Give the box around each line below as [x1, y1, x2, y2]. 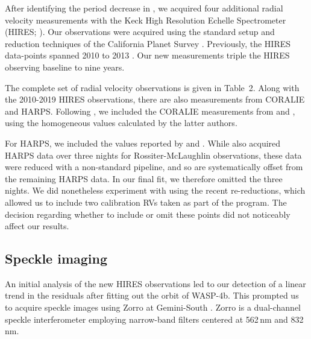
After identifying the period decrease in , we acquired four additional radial [5, 2, 283, 14]
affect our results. [5, 220, 69, 232]
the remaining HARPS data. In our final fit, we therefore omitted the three [5, 172, 283, 185]
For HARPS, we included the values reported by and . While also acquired [5, 136, 281, 149]
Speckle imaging [5, 249, 108, 268]
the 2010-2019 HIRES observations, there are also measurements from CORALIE [5, 93, 305, 106]
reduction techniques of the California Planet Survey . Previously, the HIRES [5, 37, 291, 49]
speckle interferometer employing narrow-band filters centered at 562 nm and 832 [5, 312, 304, 325]
